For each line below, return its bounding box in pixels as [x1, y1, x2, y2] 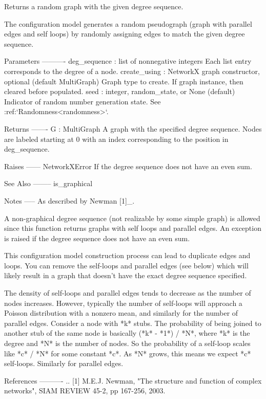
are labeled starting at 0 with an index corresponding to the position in [4, 133, 229, 144]
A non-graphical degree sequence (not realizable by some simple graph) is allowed [4, 212, 260, 223]
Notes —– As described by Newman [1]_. [4, 195, 135, 206]
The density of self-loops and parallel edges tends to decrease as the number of [4, 287, 251, 298]
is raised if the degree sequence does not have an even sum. [4, 232, 190, 243]
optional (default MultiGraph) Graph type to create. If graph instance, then [4, 76, 243, 86]
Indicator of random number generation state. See [4, 96, 161, 106]
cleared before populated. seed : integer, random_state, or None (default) [4, 86, 235, 97]
